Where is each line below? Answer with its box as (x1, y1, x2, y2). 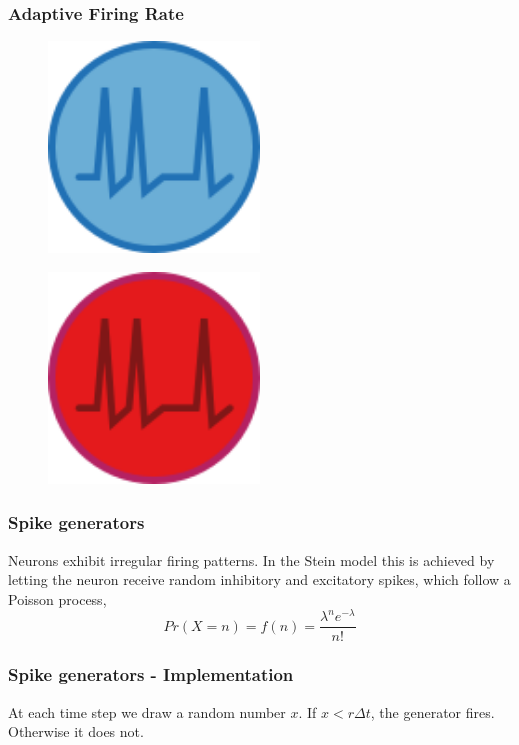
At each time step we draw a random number (8, 701, 286, 722)
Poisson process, (8, 588, 107, 609)
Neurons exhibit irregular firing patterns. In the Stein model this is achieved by (8, 549, 495, 570)
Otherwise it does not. (8, 721, 144, 742)
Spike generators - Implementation (8, 662, 294, 687)
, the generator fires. (370, 701, 495, 722)
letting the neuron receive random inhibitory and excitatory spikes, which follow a (8, 569, 511, 590)
